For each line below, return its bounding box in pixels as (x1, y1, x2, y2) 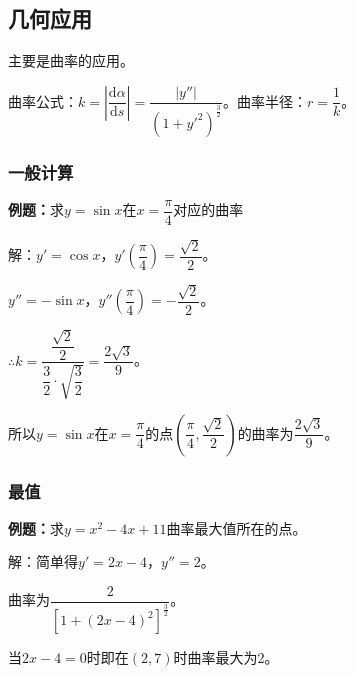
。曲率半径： (222, 90, 307, 111)
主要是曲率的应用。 (8, 50, 134, 71)
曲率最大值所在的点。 (166, 517, 307, 538)
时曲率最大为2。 (173, 647, 279, 668)
